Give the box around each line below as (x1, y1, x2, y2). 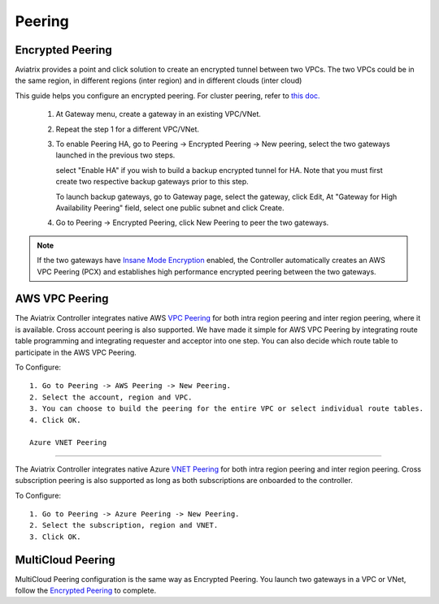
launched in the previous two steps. (55, 150, 176, 160)
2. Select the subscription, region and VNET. (29, 520, 219, 530)
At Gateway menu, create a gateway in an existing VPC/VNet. (55, 110, 262, 119)
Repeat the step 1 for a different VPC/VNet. (55, 124, 199, 134)
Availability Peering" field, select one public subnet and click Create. (55, 203, 285, 213)
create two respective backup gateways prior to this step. (55, 177, 250, 187)
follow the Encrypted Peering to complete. (15, 585, 157, 595)
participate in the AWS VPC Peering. (15, 347, 137, 357)
